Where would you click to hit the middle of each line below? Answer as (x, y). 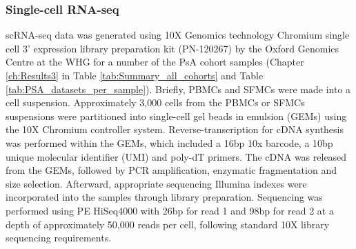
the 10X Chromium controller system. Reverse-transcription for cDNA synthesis (175, 129)
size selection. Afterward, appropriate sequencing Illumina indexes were (156, 183)
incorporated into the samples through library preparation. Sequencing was (164, 197)
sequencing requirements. (59, 238)
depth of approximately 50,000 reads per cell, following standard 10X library (168, 224)
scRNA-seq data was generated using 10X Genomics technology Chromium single (178, 35)
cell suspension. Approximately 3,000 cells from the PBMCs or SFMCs (155, 102)
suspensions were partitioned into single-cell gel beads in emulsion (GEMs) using (176, 116)
